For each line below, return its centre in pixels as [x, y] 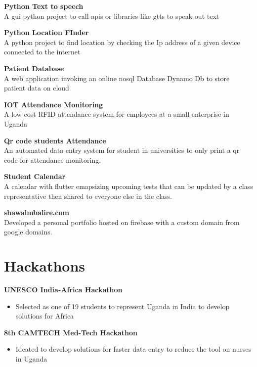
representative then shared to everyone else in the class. [88, 196]
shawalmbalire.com [37, 212]
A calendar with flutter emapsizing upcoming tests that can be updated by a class [128, 186]
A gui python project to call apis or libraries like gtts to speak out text [112, 16]
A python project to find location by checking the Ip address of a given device [122, 42]
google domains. [28, 232]
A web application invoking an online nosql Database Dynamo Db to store [117, 78]
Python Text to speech [44, 6]
